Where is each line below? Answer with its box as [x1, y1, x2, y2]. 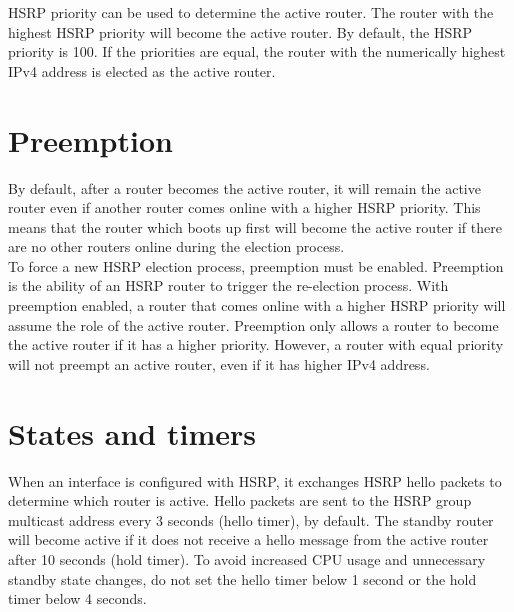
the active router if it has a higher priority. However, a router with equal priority [8, 334, 504, 355]
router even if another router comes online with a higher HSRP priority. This [8, 197, 481, 218]
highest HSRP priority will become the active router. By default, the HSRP [8, 21, 473, 42]
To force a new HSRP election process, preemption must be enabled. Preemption [8, 255, 504, 276]
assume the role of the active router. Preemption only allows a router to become [8, 314, 499, 335]
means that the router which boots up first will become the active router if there [8, 216, 502, 237]
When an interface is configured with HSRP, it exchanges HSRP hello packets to [8, 470, 502, 491]
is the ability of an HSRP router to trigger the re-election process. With [8, 275, 449, 296]
